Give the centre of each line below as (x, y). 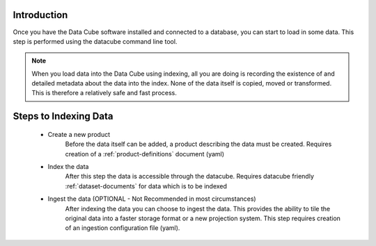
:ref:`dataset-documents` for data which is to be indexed (146, 186)
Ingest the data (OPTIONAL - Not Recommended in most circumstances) (152, 199)
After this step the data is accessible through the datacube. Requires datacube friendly (190, 177)
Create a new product (79, 134)
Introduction (40, 15)
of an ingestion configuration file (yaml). (123, 228)
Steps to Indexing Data (63, 116)
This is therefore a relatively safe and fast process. (104, 93)
